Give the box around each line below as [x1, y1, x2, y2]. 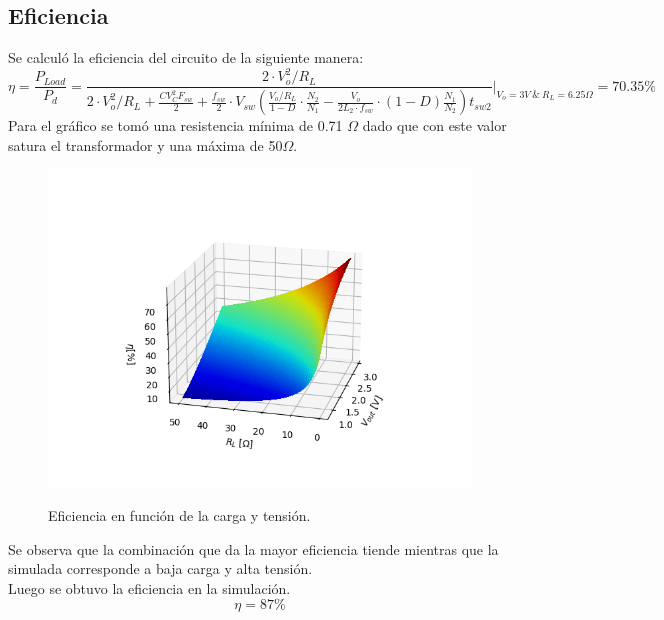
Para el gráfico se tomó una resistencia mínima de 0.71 [8, 115, 343, 136]
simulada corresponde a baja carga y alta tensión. [8, 558, 313, 579]
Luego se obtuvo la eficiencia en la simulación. [8, 577, 291, 598]
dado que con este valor [362, 115, 507, 136]
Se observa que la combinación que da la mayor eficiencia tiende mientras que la [8, 538, 499, 559]
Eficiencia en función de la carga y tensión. [48, 504, 311, 525]
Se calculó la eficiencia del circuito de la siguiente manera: [8, 47, 364, 68]
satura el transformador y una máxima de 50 [8, 134, 283, 155]
